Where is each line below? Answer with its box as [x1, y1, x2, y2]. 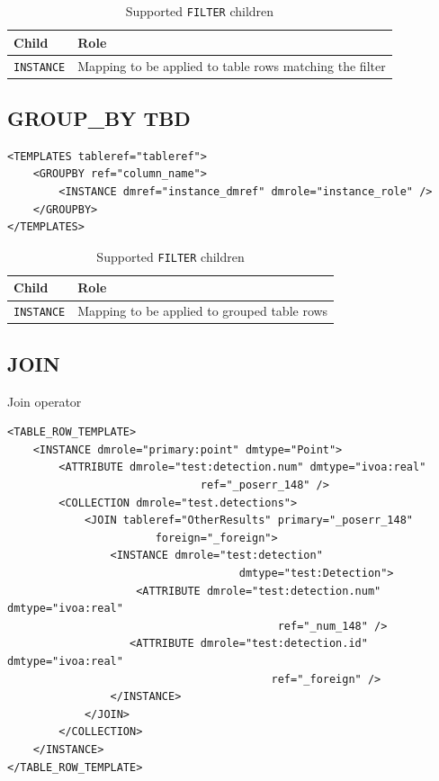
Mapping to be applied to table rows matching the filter [77, 56, 386, 75]
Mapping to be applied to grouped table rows [77, 301, 328, 320]
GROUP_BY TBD [7, 104, 191, 132]
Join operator [7, 391, 82, 410]
